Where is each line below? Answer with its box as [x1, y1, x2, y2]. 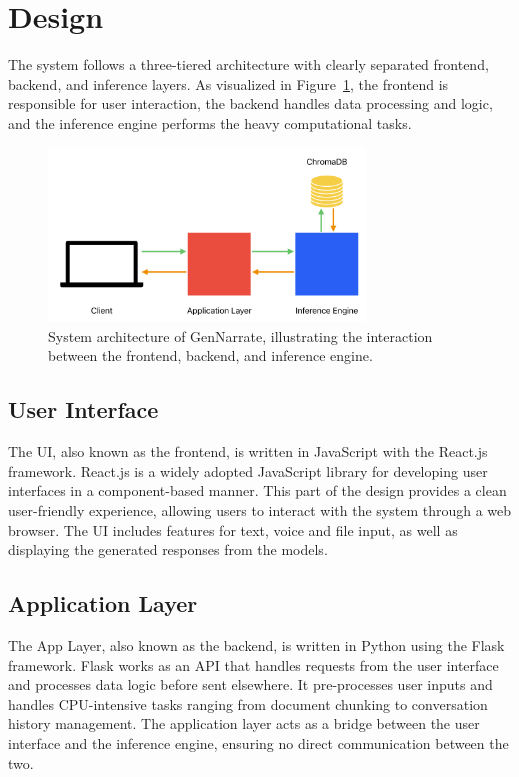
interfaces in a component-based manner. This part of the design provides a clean [8, 480, 507, 501]
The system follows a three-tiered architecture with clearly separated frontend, [8, 54, 489, 75]
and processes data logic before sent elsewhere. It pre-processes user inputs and [8, 674, 493, 695]
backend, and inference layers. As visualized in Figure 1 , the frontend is [8, 73, 449, 94]
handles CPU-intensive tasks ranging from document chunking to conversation [8, 693, 488, 714]
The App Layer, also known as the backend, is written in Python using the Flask [8, 634, 505, 655]
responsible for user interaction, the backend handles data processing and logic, [8, 93, 493, 114]
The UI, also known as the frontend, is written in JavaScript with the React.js [8, 441, 488, 462]
